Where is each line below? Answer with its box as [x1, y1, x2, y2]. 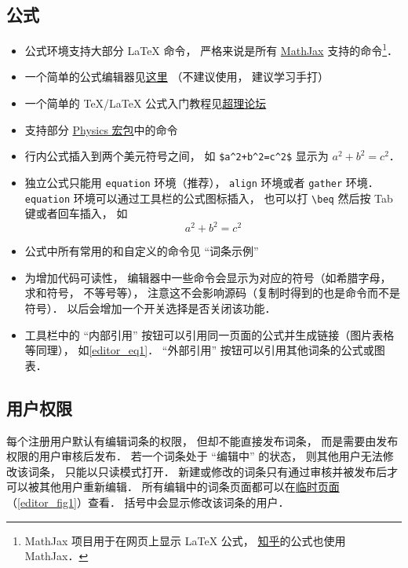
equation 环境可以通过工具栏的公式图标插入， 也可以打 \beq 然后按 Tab [24, 189, 393, 206]
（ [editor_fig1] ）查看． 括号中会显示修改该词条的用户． [6, 494, 290, 511]
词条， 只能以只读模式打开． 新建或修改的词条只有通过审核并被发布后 [27, 463, 388, 479]
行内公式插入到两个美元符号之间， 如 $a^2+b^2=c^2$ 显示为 [24, 148, 329, 164]
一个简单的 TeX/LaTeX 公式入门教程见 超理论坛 [24, 95, 267, 112]
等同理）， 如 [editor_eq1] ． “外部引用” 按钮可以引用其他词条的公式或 [24, 342, 374, 358]
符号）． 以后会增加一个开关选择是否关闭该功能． [24, 300, 276, 317]
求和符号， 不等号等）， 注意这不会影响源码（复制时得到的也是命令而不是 [24, 284, 401, 301]
